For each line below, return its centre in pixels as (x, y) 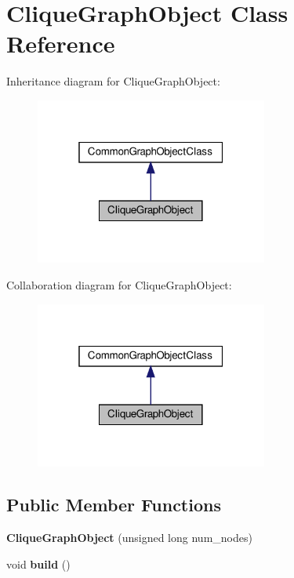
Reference (61, 44)
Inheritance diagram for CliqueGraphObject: (113, 81)
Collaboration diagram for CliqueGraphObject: (119, 285)
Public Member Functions (114, 505)
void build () (38, 563)
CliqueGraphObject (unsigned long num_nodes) (129, 538)
